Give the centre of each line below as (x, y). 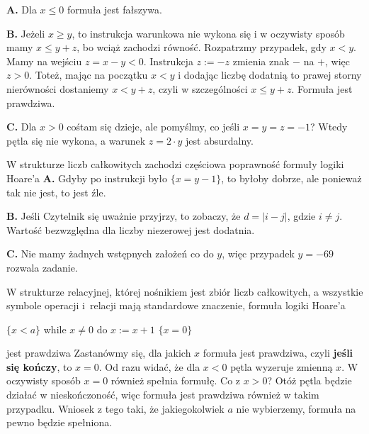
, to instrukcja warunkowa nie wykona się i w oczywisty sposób (208, 33)
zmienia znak (261, 61)
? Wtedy (329, 127)
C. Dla (22, 127)
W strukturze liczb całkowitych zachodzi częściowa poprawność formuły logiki (175, 164)
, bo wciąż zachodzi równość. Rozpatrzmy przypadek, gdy (201, 47)
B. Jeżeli (26, 33)
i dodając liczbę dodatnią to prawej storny (270, 75)
